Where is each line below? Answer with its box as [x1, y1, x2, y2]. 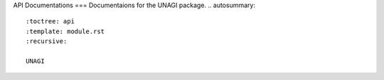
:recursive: [26, 38, 68, 45]
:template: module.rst [26, 27, 105, 35]
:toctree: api [26, 18, 75, 25]
